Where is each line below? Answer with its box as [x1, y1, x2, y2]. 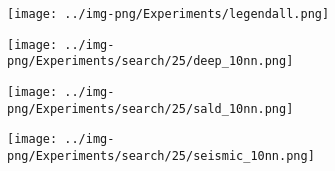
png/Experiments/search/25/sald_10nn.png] [7, 101, 294, 116]
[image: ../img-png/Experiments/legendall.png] [7, 7, 330, 21]
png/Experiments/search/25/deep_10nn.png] [7, 54, 294, 69]
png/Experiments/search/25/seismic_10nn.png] [7, 148, 315, 163]
